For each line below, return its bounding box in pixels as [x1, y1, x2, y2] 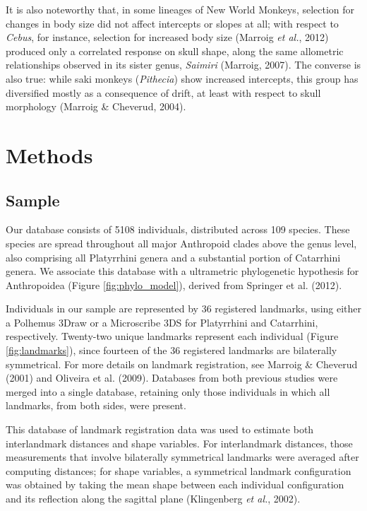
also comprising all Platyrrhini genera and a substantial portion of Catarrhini [6, 249, 341, 264]
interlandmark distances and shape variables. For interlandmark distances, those [6, 435, 353, 450]
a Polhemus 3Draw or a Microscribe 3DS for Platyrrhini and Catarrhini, [6, 315, 318, 329]
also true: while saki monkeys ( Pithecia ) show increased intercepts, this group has [6, 71, 359, 86]
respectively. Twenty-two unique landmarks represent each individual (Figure [6, 329, 339, 343]
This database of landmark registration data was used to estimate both [6, 422, 314, 437]
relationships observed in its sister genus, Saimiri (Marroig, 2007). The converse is [6, 57, 361, 72]
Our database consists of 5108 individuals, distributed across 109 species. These [6, 222, 350, 237]
